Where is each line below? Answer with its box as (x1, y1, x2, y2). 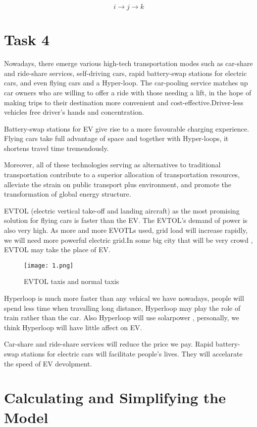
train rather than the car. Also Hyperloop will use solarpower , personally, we (4, 312, 240, 323)
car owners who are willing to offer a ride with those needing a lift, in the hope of (4, 87, 252, 97)
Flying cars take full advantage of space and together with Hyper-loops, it (4, 133, 229, 143)
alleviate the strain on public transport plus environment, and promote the (4, 179, 231, 189)
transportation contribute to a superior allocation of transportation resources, (4, 169, 240, 180)
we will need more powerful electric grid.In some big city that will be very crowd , (4, 234, 253, 245)
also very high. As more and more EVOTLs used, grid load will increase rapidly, (4, 225, 248, 235)
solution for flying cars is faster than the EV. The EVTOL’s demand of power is (4, 215, 248, 225)
